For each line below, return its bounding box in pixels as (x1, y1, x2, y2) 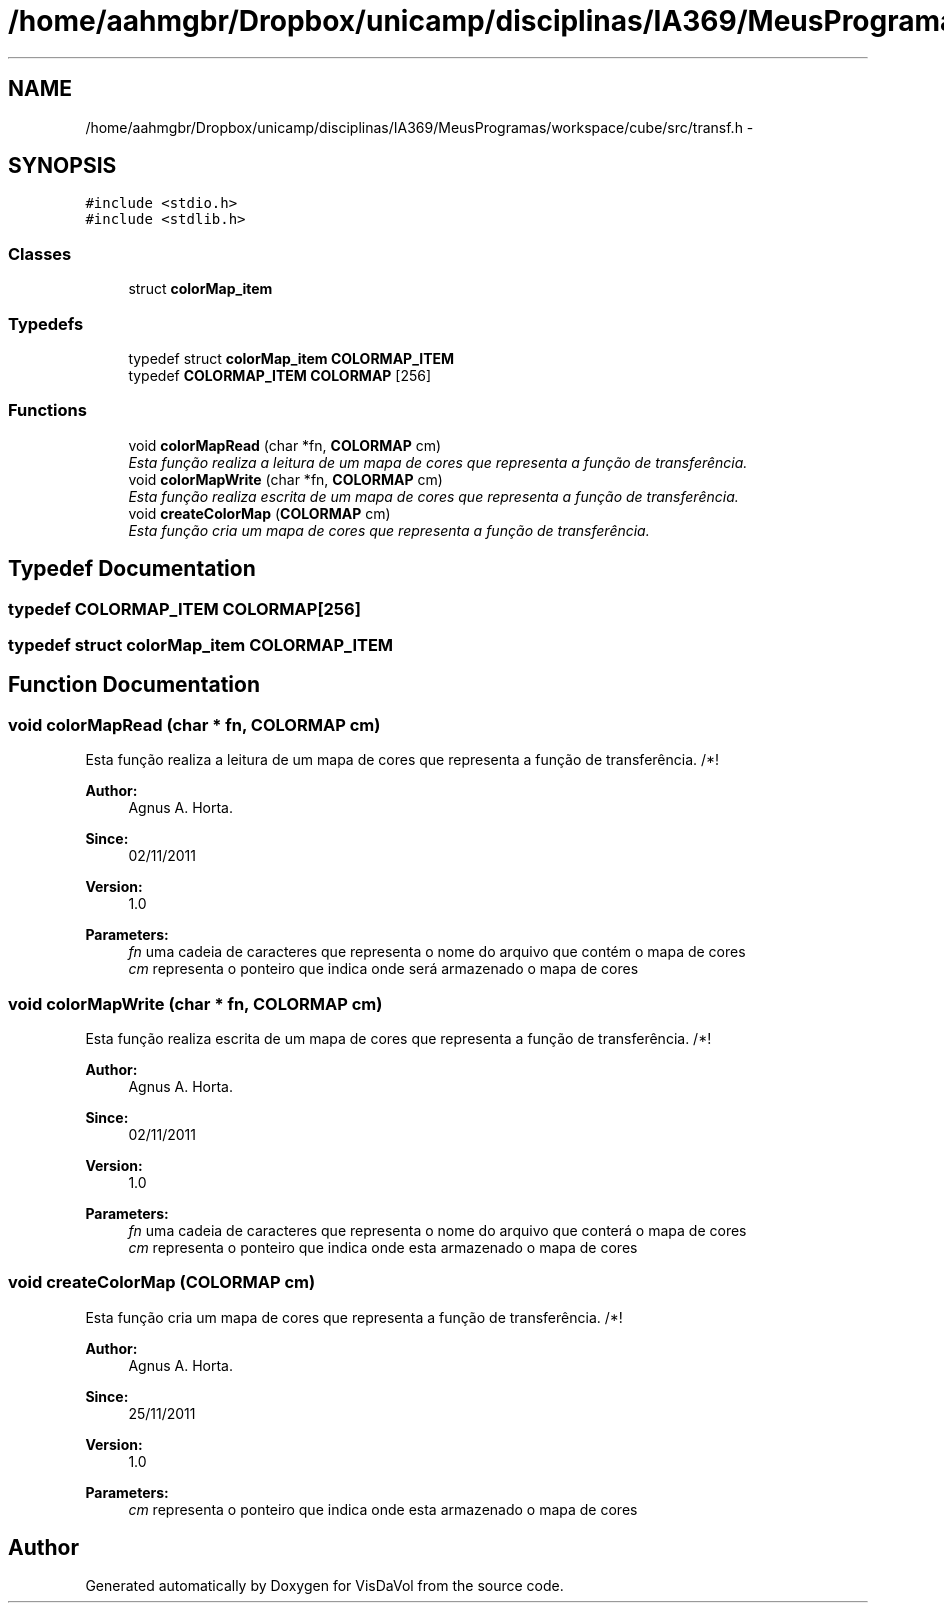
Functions (8, 400, 87, 421)
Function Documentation (8, 672, 260, 698)
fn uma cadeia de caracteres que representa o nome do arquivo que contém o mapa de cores (128, 943, 746, 961)
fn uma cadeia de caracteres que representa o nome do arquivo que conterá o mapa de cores (128, 1221, 747, 1239)
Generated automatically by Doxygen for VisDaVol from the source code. (85, 1577, 564, 1595)
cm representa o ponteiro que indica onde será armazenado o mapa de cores (128, 960, 639, 978)
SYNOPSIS (8, 153, 117, 179)
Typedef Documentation (8, 556, 256, 582)
